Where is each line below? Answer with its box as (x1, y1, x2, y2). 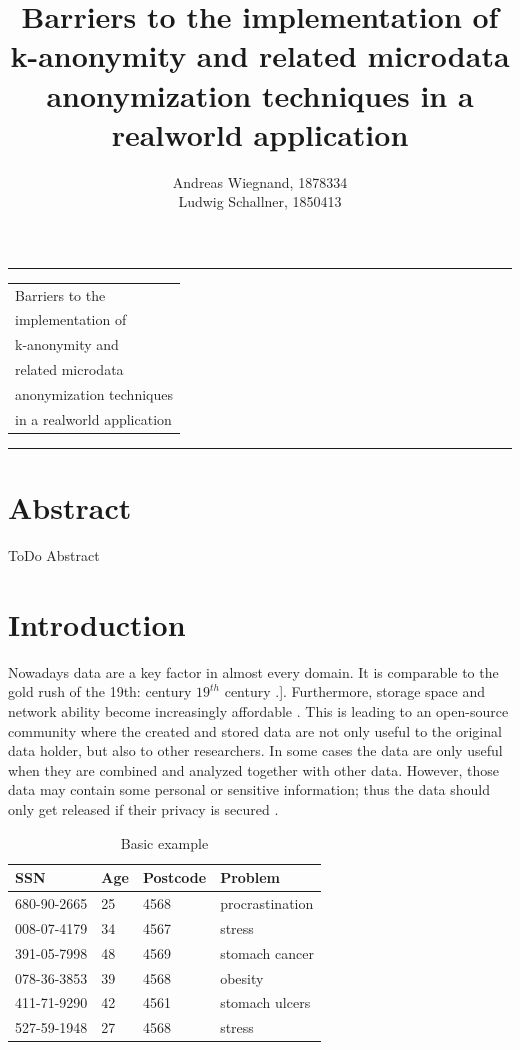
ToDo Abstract (8, 545, 100, 566)
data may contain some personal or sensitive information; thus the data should (8, 779, 491, 800)
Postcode (142, 867, 207, 888)
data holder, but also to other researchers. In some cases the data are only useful (8, 740, 503, 761)
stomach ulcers (220, 992, 311, 1013)
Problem (220, 867, 281, 888)
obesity (220, 967, 264, 988)
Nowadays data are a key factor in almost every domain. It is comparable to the (8, 661, 499, 682)
